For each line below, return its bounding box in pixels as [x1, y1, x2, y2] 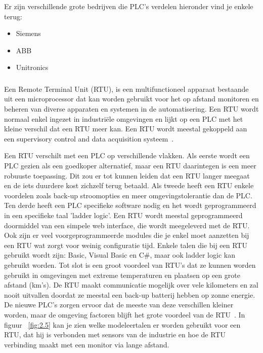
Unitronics [16, 62, 49, 73]
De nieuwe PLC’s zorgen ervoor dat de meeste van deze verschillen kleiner [4, 299, 234, 310]
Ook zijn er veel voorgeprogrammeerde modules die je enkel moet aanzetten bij [4, 230, 249, 240]
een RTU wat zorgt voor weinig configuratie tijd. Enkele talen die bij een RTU [4, 239, 247, 250]
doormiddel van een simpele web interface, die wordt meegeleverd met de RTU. [4, 220, 250, 230]
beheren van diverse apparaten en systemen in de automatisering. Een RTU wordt [4, 103, 259, 114]
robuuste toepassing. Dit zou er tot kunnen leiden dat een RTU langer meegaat [4, 170, 250, 181]
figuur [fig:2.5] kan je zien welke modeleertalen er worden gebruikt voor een [4, 319, 241, 330]
